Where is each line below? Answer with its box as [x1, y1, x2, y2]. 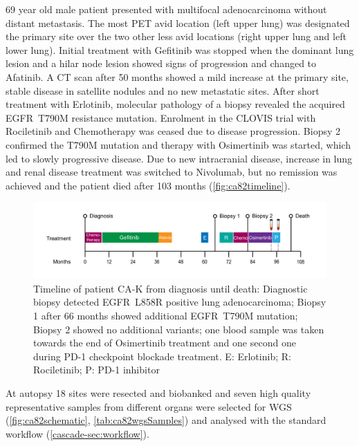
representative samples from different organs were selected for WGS [6, 399, 292, 414]
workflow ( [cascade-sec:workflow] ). [6, 426, 149, 440]
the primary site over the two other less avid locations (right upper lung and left [6, 29, 347, 44]
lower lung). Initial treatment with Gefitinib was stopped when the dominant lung [6, 42, 354, 57]
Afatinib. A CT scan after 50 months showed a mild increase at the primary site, [6, 69, 349, 84]
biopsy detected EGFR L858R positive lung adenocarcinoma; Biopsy [33, 295, 326, 309]
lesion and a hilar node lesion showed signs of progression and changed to [6, 56, 317, 71]
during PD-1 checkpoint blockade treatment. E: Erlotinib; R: [33, 349, 291, 363]
